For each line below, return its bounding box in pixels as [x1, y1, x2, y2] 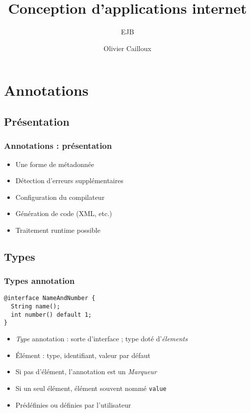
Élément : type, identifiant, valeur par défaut [15, 350, 150, 360]
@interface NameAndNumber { [4, 295, 96, 302]
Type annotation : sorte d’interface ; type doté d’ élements [15, 333, 188, 344]
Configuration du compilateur [15, 192, 105, 202]
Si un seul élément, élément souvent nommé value [15, 383, 167, 393]
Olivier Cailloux [103, 43, 151, 53]
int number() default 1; [11, 311, 92, 318]
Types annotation [4, 275, 75, 287]
